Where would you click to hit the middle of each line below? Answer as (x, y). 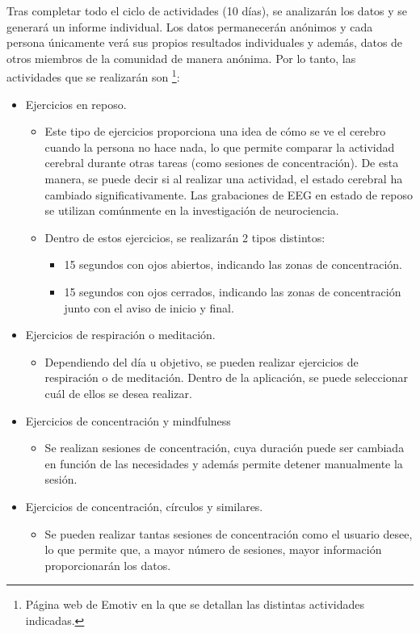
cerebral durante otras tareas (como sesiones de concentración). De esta (222, 163)
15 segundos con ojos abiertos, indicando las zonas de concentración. (233, 264)
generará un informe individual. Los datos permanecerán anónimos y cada (190, 26)
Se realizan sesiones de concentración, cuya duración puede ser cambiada (225, 448)
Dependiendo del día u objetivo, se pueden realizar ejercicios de (202, 361)
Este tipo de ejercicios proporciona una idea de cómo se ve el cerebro (215, 131)
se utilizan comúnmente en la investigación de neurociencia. (192, 210)
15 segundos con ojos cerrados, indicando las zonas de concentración (233, 291)
